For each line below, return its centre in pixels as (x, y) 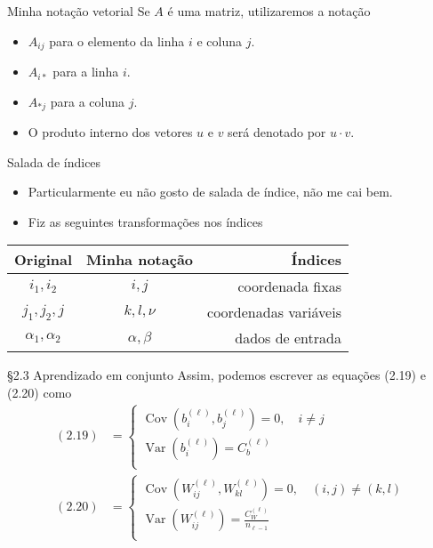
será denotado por (277, 132)
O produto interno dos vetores (110, 132)
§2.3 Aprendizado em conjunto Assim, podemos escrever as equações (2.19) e (216, 375)
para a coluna (87, 101)
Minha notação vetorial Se (79, 11)
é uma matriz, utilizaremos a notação (269, 11)
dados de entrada (288, 338)
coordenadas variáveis (274, 312)
